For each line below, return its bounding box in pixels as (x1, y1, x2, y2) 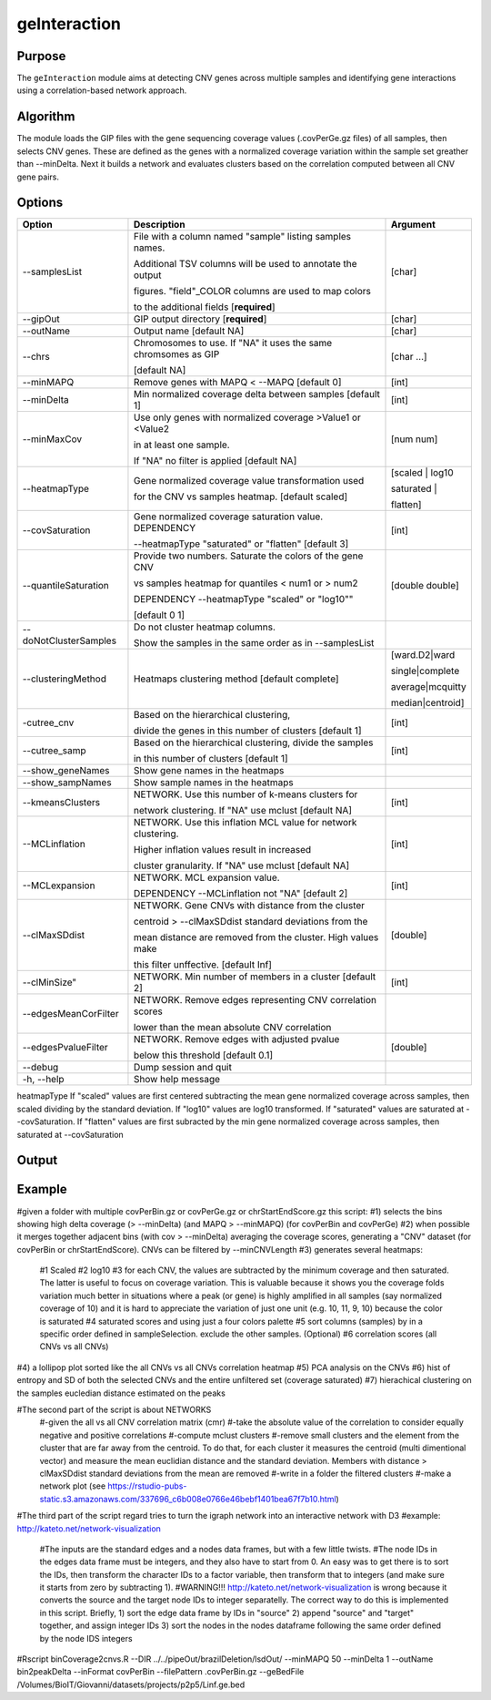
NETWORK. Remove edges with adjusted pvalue (133, 1033, 340, 1046)
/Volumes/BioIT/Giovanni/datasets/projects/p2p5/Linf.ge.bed (16, 1679, 245, 1690)
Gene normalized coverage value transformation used (133, 475, 365, 487)
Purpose (16, 48, 66, 64)
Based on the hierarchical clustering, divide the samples (133, 736, 374, 749)
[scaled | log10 (390, 466, 454, 479)
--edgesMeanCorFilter (22, 1008, 119, 1020)
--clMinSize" (22, 976, 77, 988)
